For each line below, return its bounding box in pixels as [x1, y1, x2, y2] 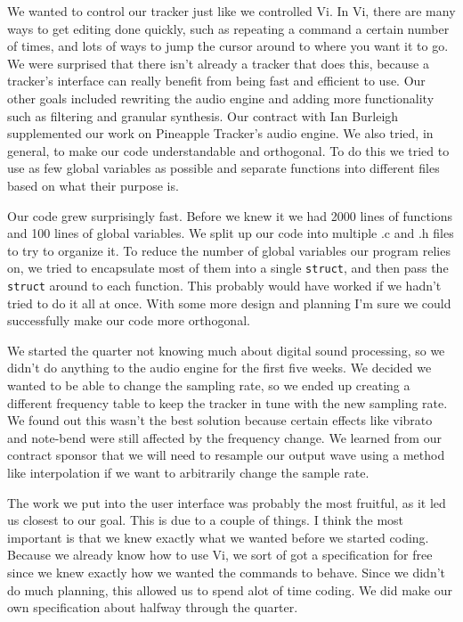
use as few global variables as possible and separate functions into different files [7, 159, 440, 177]
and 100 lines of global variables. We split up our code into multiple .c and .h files [7, 224, 454, 242]
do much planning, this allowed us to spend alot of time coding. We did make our [7, 580, 453, 599]
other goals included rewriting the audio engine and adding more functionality [7, 88, 435, 107]
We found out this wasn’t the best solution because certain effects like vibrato [7, 411, 433, 430]
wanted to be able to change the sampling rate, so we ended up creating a [7, 376, 410, 394]
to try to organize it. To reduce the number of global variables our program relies [7, 241, 451, 259]
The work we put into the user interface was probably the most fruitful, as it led [7, 493, 446, 512]
